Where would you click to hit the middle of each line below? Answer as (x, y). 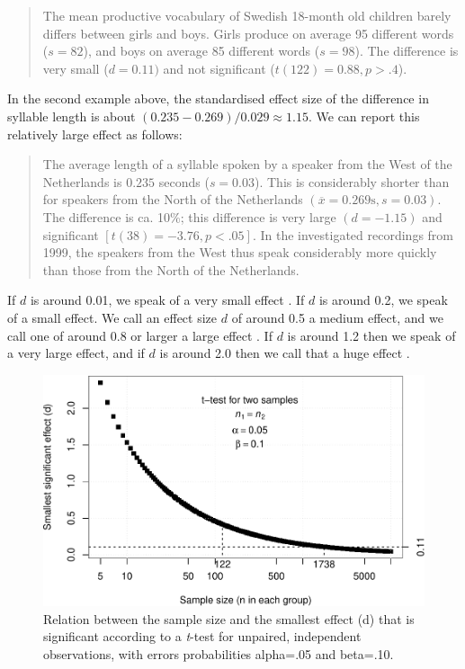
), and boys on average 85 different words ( (201, 51)
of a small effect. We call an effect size (112, 317)
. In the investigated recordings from (353, 234)
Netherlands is (82, 181)
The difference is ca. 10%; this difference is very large (189, 216)
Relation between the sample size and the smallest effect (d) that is (229, 618)
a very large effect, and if (76, 353)
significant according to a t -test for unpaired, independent (202, 636)
